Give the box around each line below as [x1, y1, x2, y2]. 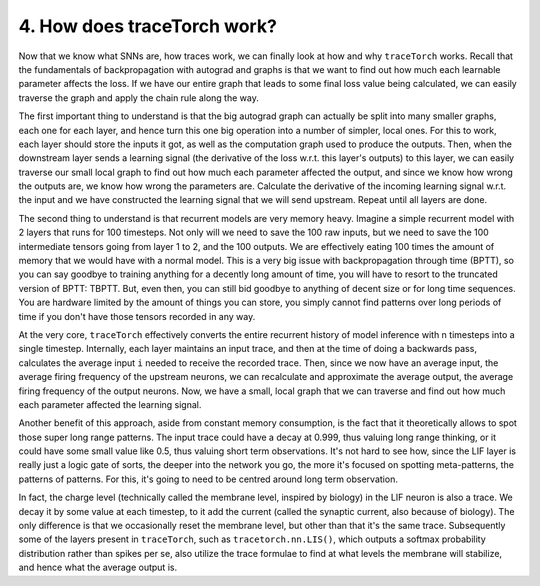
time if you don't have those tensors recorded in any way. [18, 310, 256, 322]
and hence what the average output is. [18, 561, 178, 574]
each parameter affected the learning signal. [18, 398, 202, 410]
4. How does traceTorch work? [18, 15, 277, 37]
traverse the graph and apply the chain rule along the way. [18, 91, 259, 104]
